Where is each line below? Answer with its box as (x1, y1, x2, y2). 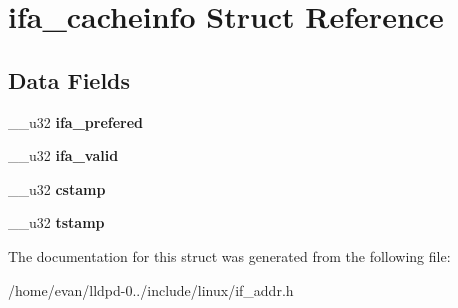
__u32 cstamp (8, 178, 106, 199)
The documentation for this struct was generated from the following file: (8, 245, 451, 266)
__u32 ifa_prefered (8, 111, 144, 132)
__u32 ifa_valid (8, 145, 119, 166)
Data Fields (8, 64, 131, 95)
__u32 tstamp (8, 212, 105, 233)
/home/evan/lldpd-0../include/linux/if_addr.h (8, 279, 294, 300)
